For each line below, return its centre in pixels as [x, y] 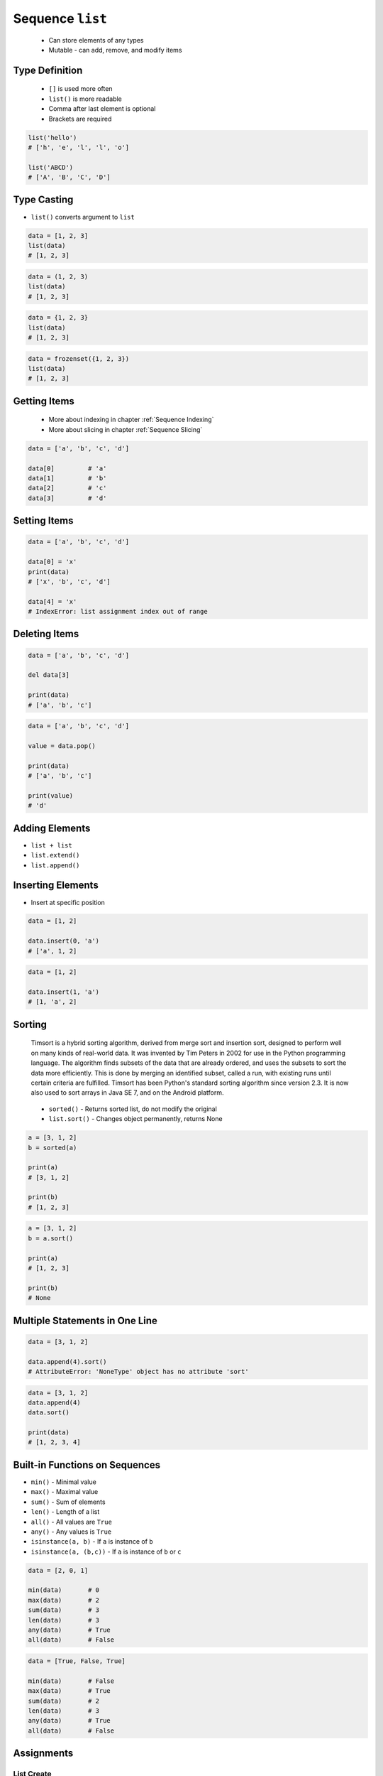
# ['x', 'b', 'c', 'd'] [70, 581]
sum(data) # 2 [63, 1701]
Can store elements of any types [96, 40]
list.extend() [55, 855]
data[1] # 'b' [67, 478]
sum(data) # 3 [63, 1610]
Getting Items [44, 401]
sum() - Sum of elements [68, 1502]
